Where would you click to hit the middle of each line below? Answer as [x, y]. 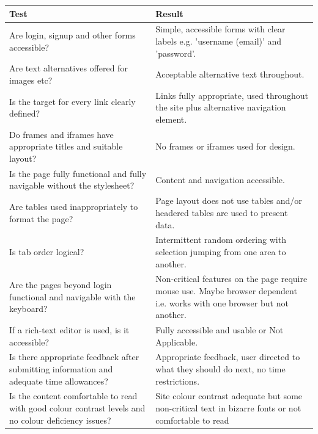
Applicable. [177, 342]
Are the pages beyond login [61, 285]
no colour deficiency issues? [60, 420]
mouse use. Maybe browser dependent [226, 290]
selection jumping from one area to [221, 251]
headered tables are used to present [222, 212]
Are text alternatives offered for [68, 68]
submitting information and [61, 369]
